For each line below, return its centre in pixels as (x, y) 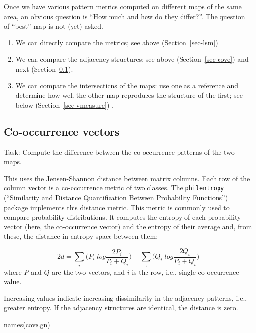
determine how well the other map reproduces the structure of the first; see (129, 95)
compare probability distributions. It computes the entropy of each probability (123, 217)
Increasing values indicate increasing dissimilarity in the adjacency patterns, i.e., (126, 298)
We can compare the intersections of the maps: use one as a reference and (127, 85)
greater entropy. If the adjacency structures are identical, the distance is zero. (121, 308)
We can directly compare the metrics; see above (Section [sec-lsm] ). (118, 42)
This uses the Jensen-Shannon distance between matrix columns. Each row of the (127, 178)
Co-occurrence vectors (62, 131)
